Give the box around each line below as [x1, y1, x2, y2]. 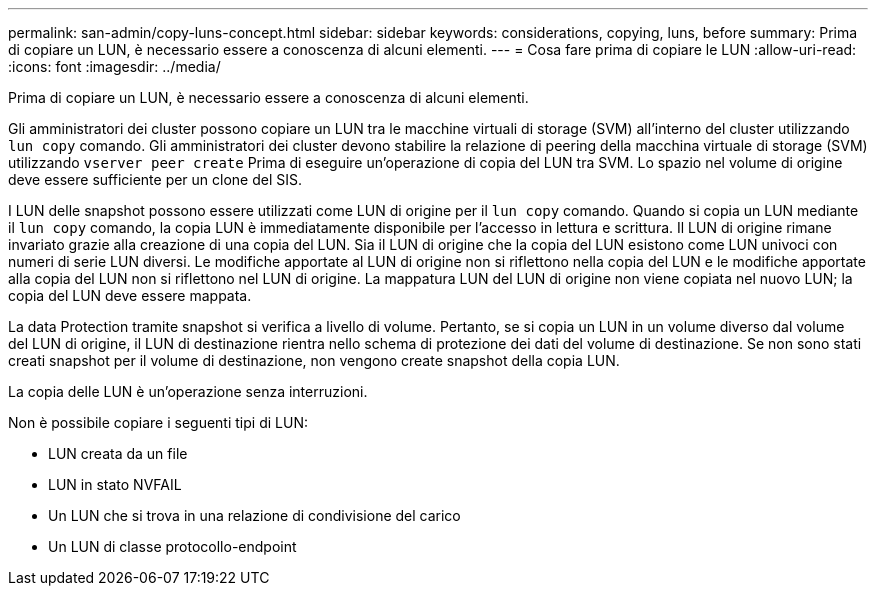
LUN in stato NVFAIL [48, 476, 182, 493]
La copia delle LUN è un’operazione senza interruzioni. [8, 383, 368, 400]
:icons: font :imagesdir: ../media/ [8, 58, 221, 75]
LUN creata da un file [48, 445, 188, 462]
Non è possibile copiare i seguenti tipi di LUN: [8, 414, 308, 431]
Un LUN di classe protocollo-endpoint [48, 538, 297, 555]
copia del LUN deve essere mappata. [8, 287, 252, 304]
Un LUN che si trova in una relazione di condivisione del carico [48, 507, 461, 524]
